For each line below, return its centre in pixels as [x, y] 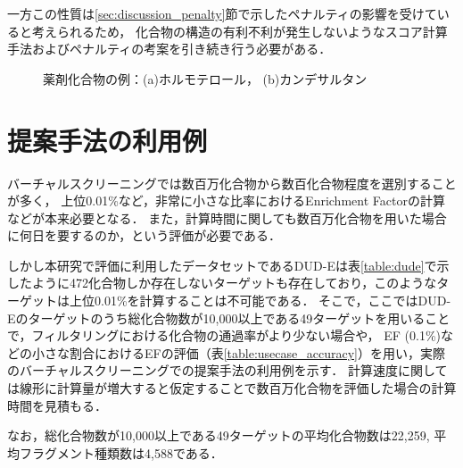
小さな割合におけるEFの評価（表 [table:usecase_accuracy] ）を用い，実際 [238, 352]
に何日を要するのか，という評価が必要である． [145, 235]
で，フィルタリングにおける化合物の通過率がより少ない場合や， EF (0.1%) [224, 335]
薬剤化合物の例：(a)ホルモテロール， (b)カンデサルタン [205, 78]
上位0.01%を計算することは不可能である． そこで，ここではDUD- [260, 301]
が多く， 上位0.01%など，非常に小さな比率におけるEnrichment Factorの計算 [226, 201]
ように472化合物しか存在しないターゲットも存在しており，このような [234, 283]
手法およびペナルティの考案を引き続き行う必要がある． [169, 49]
